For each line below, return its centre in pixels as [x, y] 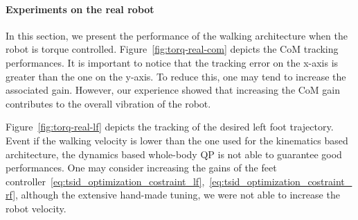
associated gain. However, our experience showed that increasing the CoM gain [173, 90]
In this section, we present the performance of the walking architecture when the [177, 35]
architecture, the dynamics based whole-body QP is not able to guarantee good [174, 154]
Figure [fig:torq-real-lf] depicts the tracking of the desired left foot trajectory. [170, 127]
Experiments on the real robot [80, 9]
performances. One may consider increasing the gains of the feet [141, 168]
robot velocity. [36, 208]
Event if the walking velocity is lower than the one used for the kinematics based [177, 140]
